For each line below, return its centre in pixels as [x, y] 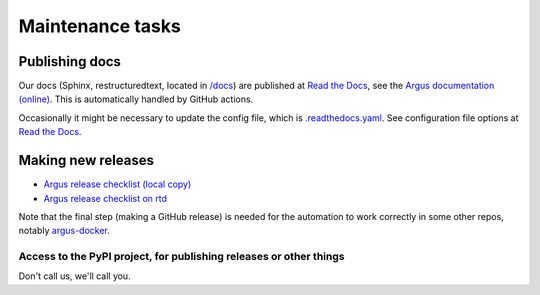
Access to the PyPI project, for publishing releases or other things [181, 257]
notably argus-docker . [64, 231]
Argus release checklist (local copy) [117, 184]
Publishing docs [70, 61]
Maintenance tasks [100, 26]
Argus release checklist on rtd [105, 198]
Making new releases [86, 160]
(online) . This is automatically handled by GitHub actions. [136, 99]
